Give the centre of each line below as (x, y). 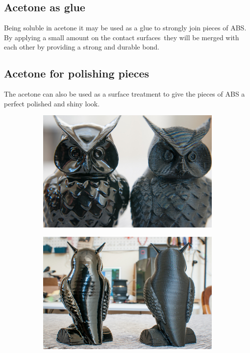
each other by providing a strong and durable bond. (82, 47)
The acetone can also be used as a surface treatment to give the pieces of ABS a (125, 94)
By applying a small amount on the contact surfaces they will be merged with (122, 37)
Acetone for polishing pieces (77, 73)
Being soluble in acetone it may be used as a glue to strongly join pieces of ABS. (125, 28)
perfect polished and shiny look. (52, 103)
